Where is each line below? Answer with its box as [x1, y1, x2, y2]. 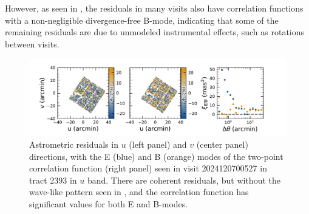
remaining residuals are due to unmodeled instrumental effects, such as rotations [5, 26, 305, 38]
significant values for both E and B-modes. [29, 198, 188, 210]
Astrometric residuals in [29, 138, 118, 151]
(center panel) [196, 138, 248, 151]
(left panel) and [129, 138, 187, 151]
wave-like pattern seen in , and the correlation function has [29, 185, 249, 198]
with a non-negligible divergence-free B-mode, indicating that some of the [5, 13, 279, 26]
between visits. [5, 37, 59, 50]
